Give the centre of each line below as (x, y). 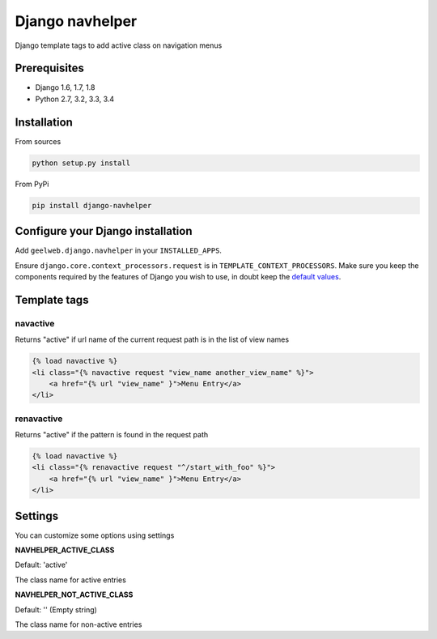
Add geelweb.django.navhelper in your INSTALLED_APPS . (119, 250)
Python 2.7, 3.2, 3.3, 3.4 (75, 99)
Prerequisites (49, 68)
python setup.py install (81, 163)
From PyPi (32, 184)
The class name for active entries (71, 580)
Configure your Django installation (104, 231)
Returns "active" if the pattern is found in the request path (112, 435)
